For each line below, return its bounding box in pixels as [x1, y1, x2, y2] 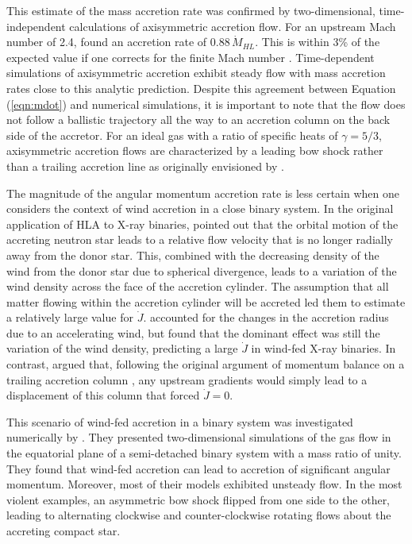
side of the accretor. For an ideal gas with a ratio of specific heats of [6, 126, 338, 143]
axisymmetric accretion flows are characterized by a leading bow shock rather [6, 142, 383, 159]
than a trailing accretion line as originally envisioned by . [6, 157, 284, 174]
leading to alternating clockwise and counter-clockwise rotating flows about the [6, 507, 391, 523]
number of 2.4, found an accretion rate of [6, 33, 207, 50]
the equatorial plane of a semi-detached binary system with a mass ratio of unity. [6, 445, 402, 461]
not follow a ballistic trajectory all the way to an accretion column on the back [6, 111, 391, 128]
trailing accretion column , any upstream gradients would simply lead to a [6, 371, 368, 388]
